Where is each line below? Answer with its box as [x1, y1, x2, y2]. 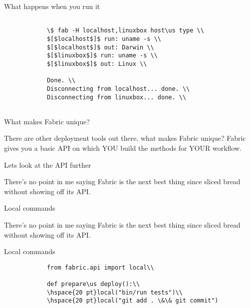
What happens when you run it [4, 1, 100, 11]
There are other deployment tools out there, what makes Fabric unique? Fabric [4, 133, 246, 143]
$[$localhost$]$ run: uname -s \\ [46, 35, 161, 42]
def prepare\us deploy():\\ [46, 281, 140, 288]
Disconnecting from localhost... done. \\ [46, 85, 190, 92]
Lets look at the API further [4, 159, 91, 170]
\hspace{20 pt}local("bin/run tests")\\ [46, 289, 183, 296]
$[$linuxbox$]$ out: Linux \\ [46, 60, 147, 67]
